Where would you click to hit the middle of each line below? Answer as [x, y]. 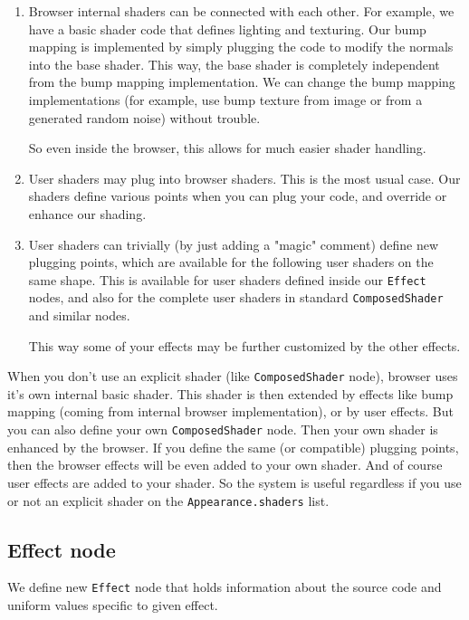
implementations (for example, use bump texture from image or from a [225, 99]
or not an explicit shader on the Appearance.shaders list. [168, 500]
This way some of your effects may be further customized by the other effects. [244, 345]
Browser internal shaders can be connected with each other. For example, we [241, 11]
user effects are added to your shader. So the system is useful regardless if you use [234, 482]
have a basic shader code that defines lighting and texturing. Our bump [227, 29]
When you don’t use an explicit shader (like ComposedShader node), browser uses [233, 376]
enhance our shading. [87, 213]
